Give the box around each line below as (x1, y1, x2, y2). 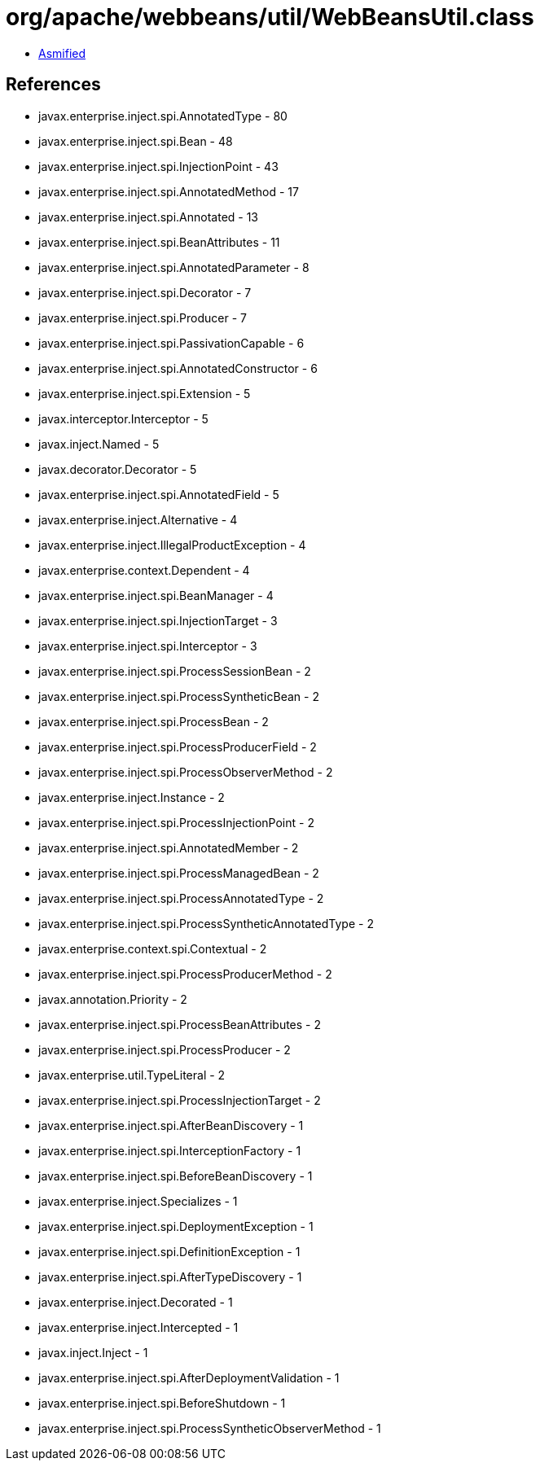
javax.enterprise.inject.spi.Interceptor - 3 (38, 638, 257, 653)
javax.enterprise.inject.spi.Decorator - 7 (38, 285, 252, 300)
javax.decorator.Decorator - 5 (38, 462, 197, 476)
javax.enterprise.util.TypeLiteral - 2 (38, 1067, 226, 1082)
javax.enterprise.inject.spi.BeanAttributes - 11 (38, 234, 280, 249)
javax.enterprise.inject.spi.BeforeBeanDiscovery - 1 (38, 1168, 313, 1183)
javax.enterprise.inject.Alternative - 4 (38, 512, 238, 527)
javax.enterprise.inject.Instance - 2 (38, 790, 225, 804)
